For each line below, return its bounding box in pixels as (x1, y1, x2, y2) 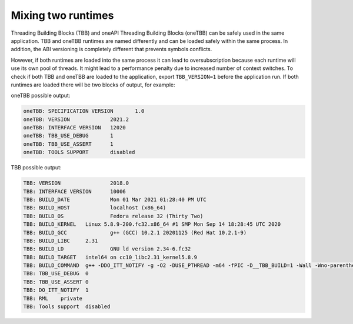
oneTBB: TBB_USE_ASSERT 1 (23, 141, 114, 147)
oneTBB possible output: (11, 92, 71, 99)
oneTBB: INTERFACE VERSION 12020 (23, 124, 126, 131)
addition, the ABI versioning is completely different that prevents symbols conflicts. (11, 46, 212, 53)
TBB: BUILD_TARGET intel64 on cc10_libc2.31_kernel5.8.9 (23, 253, 197, 260)
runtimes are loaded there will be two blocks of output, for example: (11, 81, 175, 88)
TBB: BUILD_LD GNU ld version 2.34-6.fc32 (23, 246, 191, 252)
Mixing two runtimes (11, 9, 114, 22)
